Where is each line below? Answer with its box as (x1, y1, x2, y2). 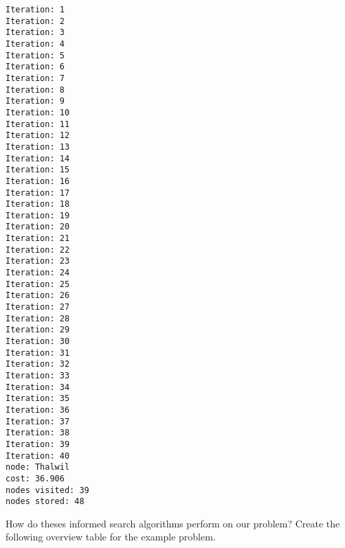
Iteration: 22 (5, 244, 70, 255)
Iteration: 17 (5, 187, 70, 198)
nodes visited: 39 (5, 485, 89, 495)
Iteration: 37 (5, 416, 70, 426)
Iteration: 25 (5, 279, 70, 289)
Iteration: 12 (5, 130, 70, 141)
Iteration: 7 (5, 73, 65, 83)
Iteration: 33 (5, 371, 70, 380)
